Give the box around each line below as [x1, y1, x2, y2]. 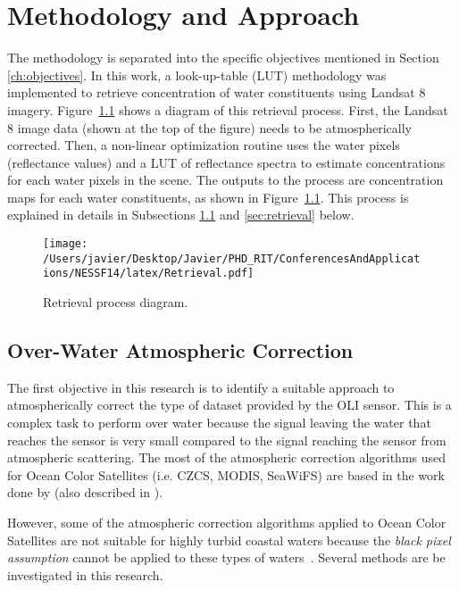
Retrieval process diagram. [43, 293, 188, 312]
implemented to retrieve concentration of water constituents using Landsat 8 [7, 83, 426, 102]
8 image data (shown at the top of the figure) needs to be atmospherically [7, 118, 412, 137]
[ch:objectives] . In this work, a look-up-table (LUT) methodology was [7, 65, 387, 84]
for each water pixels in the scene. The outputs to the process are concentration [7, 170, 444, 189]
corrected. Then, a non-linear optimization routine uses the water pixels [7, 136, 400, 154]
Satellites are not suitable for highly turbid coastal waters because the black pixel [7, 530, 451, 549]
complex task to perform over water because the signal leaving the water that [7, 413, 431, 432]
